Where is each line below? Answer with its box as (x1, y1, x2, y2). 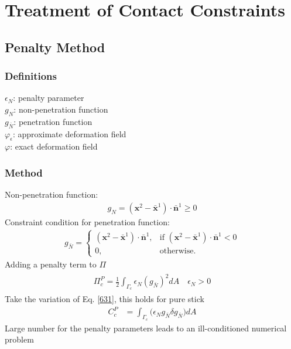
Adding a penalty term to (5, 257, 97, 270)
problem (5, 333, 34, 345)
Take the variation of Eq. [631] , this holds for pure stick (5, 293, 204, 305)
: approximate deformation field (12, 127, 126, 140)
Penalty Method (5, 38, 105, 56)
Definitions (5, 69, 57, 83)
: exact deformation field (10, 140, 98, 153)
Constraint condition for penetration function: (5, 215, 170, 228)
